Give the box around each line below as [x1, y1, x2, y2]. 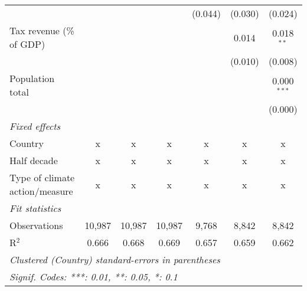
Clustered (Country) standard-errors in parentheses [9, 253, 220, 266]
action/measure [9, 184, 73, 198]
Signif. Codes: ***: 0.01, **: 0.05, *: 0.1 [9, 270, 178, 283]
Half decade [9, 153, 58, 167]
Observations [9, 218, 63, 232]
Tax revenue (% [9, 24, 74, 37]
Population [9, 71, 55, 85]
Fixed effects [9, 119, 61, 133]
